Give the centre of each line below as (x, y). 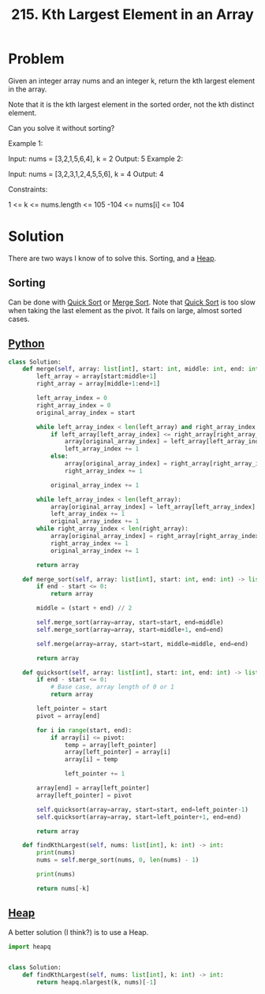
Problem (36, 59)
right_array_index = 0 (74, 405)
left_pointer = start (72, 708)
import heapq (30, 947)
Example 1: (26, 143)
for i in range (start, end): (84, 730)
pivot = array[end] (69, 716)
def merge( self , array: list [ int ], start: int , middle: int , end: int (141, 369)
